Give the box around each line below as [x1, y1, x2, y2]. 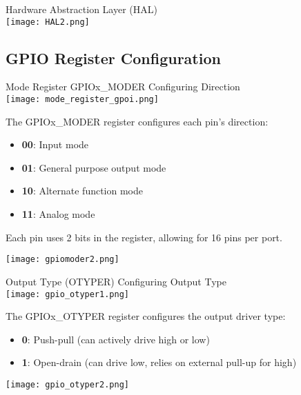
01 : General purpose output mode [21, 160, 166, 174]
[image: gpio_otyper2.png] [6, 379, 129, 389]
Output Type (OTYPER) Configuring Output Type [6, 274, 226, 288]
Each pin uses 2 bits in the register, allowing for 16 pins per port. [6, 230, 282, 244]
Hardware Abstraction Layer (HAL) [6, 2, 157, 16]
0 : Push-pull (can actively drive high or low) [21, 332, 210, 346]
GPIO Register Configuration [6, 47, 221, 68]
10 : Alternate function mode [21, 183, 144, 198]
